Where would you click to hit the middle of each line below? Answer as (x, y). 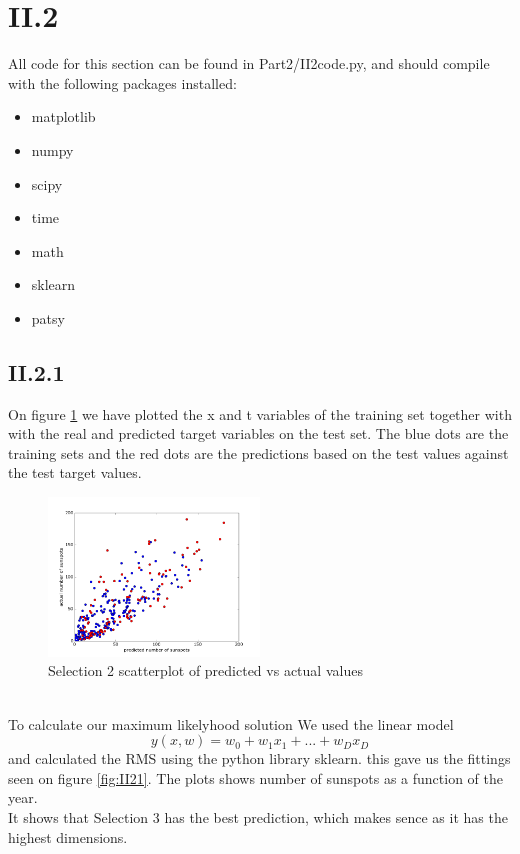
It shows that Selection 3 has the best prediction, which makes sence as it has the (258, 816)
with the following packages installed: (122, 82)
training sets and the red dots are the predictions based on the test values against (258, 452)
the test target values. (75, 472)
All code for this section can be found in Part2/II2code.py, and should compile (249, 63)
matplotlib (63, 116)
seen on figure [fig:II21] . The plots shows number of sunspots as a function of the (255, 777)
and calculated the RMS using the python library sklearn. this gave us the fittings (259, 758)
